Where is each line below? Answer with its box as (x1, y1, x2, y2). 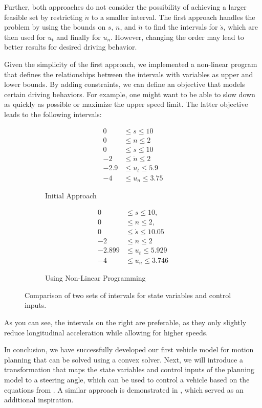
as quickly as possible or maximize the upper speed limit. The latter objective (4, 99, 248, 109)
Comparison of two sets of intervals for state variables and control (25, 289, 231, 300)
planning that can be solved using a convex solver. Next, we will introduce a (4, 354, 243, 365)
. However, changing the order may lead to (111, 31, 244, 42)
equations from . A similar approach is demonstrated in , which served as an (4, 384, 244, 395)
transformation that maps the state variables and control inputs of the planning (4, 364, 255, 375)
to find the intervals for (145, 21, 218, 32)
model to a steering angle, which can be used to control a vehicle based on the (4, 374, 250, 384)
